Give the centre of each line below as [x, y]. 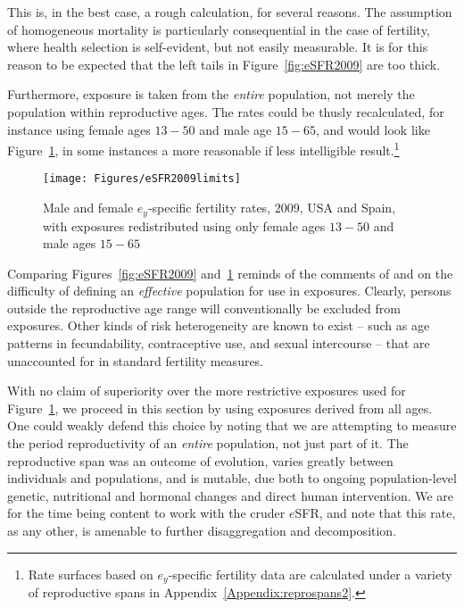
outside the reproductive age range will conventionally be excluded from [204, 308]
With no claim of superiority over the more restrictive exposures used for [207, 391]
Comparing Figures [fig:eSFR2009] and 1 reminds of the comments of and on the [230, 273]
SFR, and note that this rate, [375, 513]
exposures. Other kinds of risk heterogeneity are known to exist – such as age [219, 325]
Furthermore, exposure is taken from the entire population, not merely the [211, 94]
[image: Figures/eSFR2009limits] [142, 179]
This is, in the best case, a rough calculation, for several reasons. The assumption [230, 12]
